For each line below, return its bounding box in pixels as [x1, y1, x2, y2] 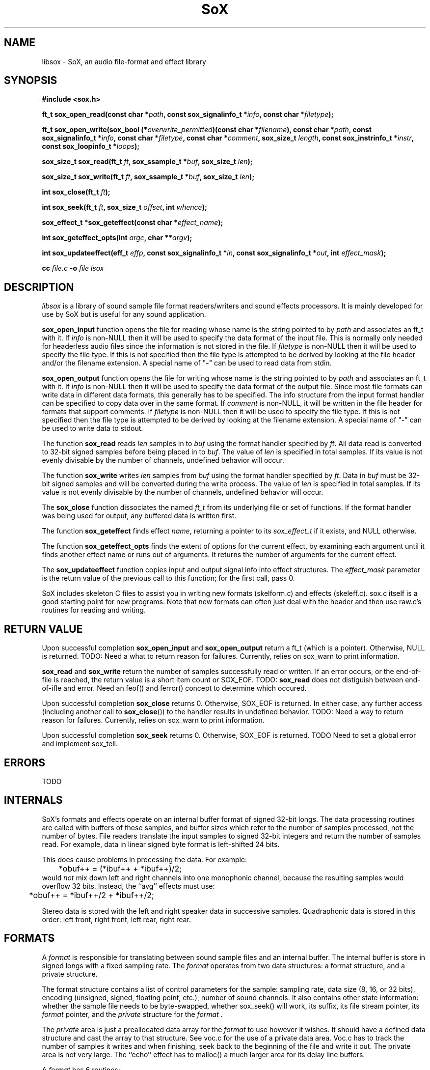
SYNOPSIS [4, 74, 57, 87]
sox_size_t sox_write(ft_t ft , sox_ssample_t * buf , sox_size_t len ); [42, 172, 255, 181]
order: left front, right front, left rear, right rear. [42, 915, 191, 924]
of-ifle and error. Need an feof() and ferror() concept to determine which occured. [42, 684, 307, 693]
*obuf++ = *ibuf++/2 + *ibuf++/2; [29, 890, 154, 900]
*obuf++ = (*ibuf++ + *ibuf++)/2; [58, 863, 182, 873]
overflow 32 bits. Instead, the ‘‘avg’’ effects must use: [42, 881, 215, 890]
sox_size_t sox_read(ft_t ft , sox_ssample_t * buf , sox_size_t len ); [42, 157, 253, 166]
